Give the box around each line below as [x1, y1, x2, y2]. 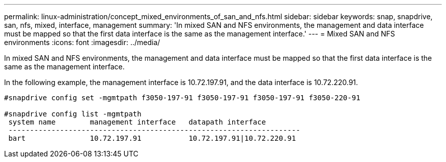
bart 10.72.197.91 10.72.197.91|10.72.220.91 [8, 134, 296, 142]
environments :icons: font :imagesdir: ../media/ [4, 38, 160, 47]
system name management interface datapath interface [8, 118, 266, 126]
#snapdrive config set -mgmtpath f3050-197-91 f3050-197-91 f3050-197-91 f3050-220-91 [4, 94, 360, 102]
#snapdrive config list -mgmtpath [4, 110, 142, 118]
